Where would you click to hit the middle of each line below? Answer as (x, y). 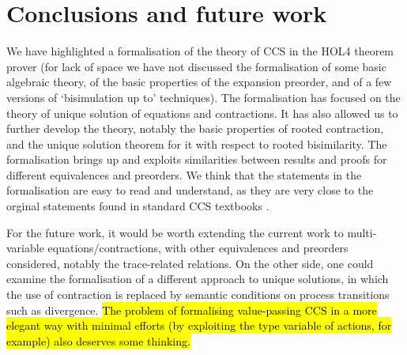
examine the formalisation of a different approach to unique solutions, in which (198, 279)
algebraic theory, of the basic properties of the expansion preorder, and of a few (199, 82)
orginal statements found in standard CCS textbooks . (138, 206)
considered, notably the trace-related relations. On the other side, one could (190, 263)
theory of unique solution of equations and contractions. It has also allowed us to (202, 113)
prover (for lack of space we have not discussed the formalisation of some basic (196, 66)
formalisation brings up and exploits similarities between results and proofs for (197, 159)
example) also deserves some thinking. (98, 340)
